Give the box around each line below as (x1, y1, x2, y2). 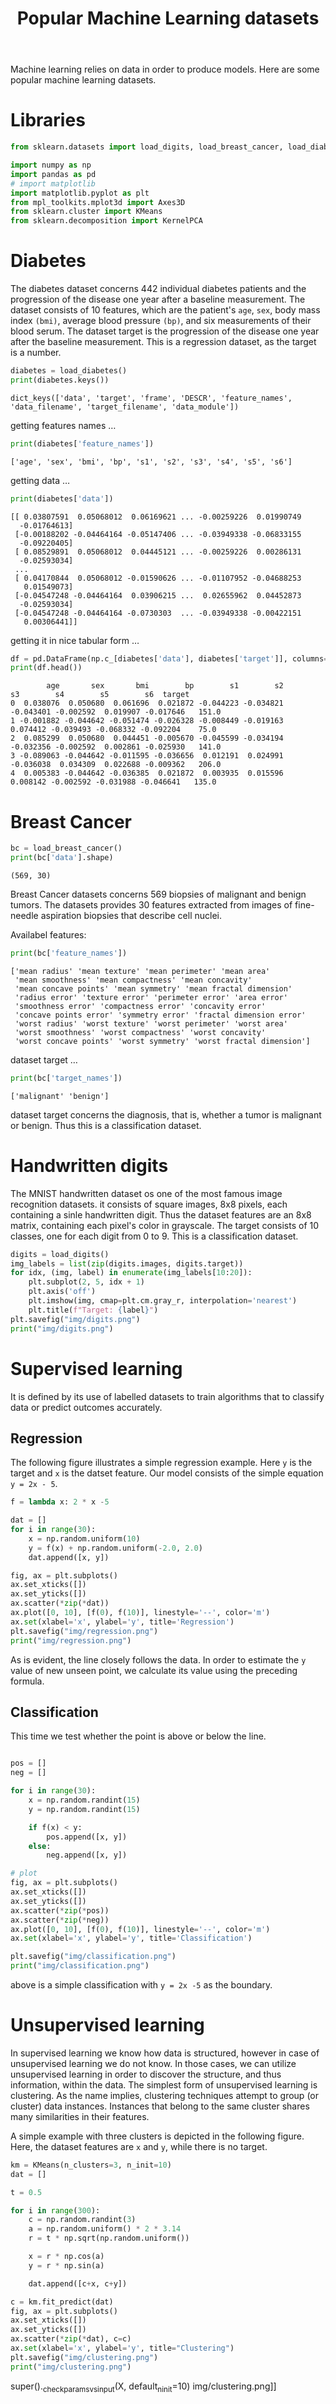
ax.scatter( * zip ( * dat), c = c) (10, 2334, 132, 2344)
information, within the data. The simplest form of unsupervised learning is (10, 2078, 318, 2091)
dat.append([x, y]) (28, 1552, 110, 1562)
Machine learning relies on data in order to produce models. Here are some (10, 63, 320, 76)
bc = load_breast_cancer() (10, 843, 123, 854)
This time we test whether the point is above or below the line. (10, 1730, 267, 1742)
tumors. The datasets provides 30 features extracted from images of (10, 899, 293, 911)
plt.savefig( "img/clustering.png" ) (10, 2352, 159, 2362)
